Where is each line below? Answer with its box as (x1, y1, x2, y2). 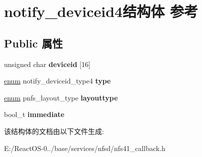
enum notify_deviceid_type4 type (4, 75, 111, 86)
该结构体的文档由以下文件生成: (4, 125, 104, 136)
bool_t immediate (4, 109, 64, 119)
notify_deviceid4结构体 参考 (4, 1, 198, 21)
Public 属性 (4, 35, 63, 50)
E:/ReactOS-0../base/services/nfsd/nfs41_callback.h (4, 142, 165, 153)
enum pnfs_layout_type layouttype (4, 92, 118, 102)
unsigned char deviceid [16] (4, 58, 90, 69)
